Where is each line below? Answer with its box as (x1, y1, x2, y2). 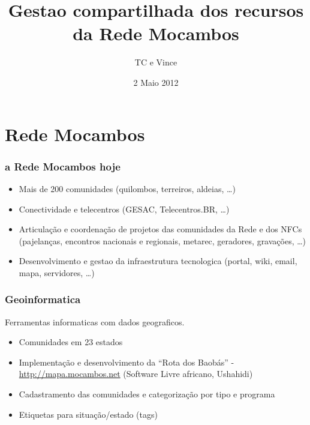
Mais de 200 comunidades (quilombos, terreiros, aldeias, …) (19, 182, 236, 194)
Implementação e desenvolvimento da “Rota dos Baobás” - (19, 355, 234, 368)
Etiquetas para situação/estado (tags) (19, 408, 158, 420)
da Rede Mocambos (73, 21, 239, 46)
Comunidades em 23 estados (19, 336, 123, 348)
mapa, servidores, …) (19, 266, 95, 279)
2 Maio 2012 (133, 76, 179, 88)
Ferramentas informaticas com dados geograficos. (5, 315, 185, 328)
